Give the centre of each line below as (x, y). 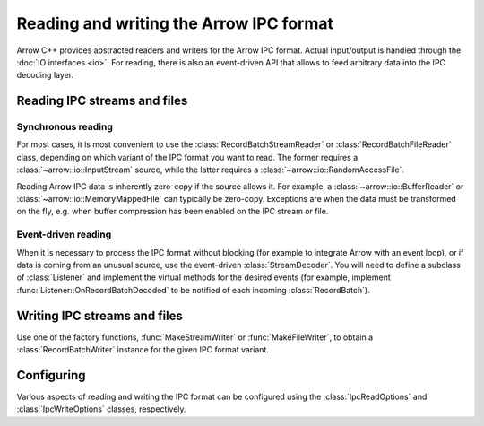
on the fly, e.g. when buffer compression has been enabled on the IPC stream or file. (173, 212)
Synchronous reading (65, 127)
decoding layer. (45, 75)
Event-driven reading (64, 235)
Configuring (51, 375)
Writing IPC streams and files (100, 315)
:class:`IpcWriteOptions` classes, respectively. (102, 409)
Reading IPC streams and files (102, 101)
